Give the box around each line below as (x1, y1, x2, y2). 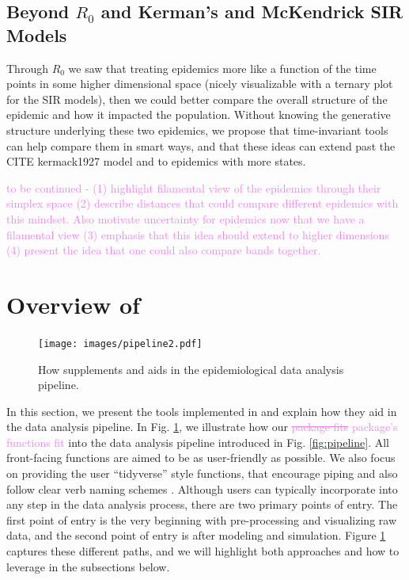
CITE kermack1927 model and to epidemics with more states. (6, 153, 306, 170)
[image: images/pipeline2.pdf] (38, 338, 203, 349)
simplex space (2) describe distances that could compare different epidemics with (6, 195, 399, 212)
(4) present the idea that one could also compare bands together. (6, 242, 321, 258)
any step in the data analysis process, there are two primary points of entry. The (6, 496, 398, 513)
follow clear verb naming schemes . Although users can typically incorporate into (6, 480, 398, 497)
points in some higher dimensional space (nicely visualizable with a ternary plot (6, 75, 393, 92)
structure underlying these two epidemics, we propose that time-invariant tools (6, 121, 388, 138)
